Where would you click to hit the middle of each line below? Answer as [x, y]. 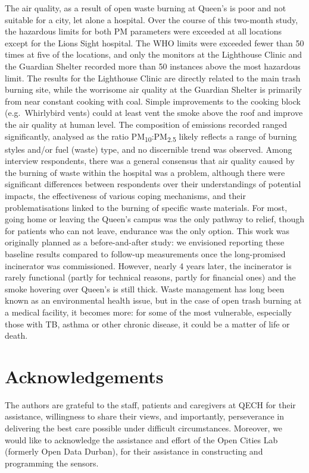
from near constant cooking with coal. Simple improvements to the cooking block [153, 101]
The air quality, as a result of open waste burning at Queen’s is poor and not [146, 8]
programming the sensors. [52, 463]
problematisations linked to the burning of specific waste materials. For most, [146, 207]
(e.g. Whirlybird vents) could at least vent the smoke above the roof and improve [154, 113]
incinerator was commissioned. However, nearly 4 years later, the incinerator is [148, 265]
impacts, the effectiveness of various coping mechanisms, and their [125, 196]
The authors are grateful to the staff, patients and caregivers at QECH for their [150, 404]
